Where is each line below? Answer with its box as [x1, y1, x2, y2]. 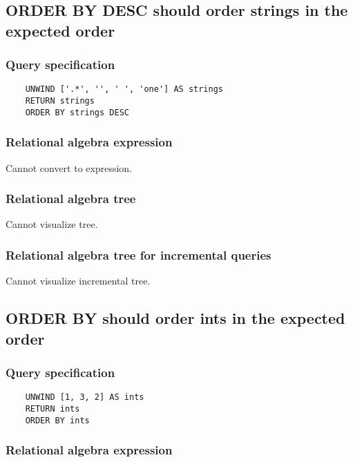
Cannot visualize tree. [6, 217, 98, 231]
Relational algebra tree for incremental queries [6, 246, 271, 263]
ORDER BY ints [25, 415, 90, 425]
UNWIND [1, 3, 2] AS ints [25, 392, 144, 403]
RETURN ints [25, 403, 80, 414]
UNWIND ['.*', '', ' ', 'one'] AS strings [25, 84, 223, 95]
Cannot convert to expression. [6, 160, 133, 175]
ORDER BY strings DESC [25, 107, 129, 117]
